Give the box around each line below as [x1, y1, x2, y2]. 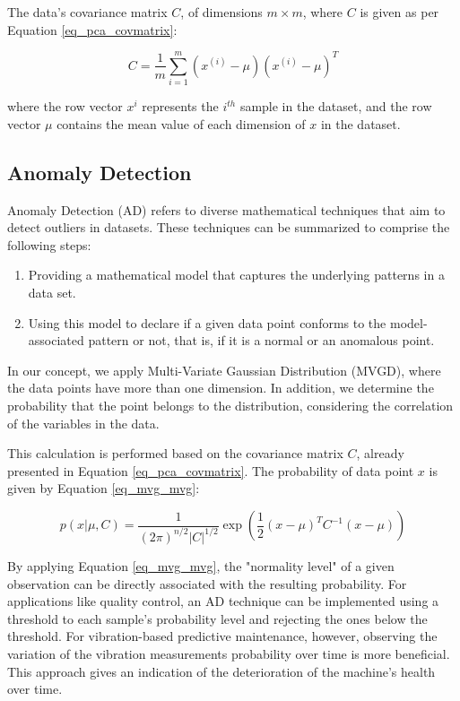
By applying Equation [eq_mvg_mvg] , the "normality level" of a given [7, 556, 395, 575]
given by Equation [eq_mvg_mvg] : [7, 479, 200, 498]
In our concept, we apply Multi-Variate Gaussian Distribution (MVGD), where [7, 360, 441, 379]
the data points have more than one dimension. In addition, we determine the [7, 378, 434, 397]
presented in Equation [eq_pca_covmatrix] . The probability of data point [7, 461, 414, 480]
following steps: [7, 235, 91, 254]
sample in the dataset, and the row [239, 97, 432, 116]
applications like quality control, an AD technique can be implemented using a [7, 592, 439, 610]
